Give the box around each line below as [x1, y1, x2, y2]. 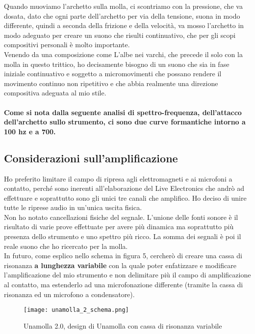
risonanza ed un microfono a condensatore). [4, 289, 135, 299]
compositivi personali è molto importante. [4, 39, 130, 50]
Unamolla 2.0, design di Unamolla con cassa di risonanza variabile [24, 320, 222, 331]
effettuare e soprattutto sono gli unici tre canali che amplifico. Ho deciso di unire [4, 192, 247, 203]
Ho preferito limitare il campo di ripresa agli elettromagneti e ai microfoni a [4, 173, 232, 183]
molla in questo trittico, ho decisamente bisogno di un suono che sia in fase [4, 59, 229, 69]
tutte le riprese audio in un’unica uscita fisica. [4, 202, 142, 213]
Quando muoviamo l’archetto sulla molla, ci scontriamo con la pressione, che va [4, 1, 243, 11]
